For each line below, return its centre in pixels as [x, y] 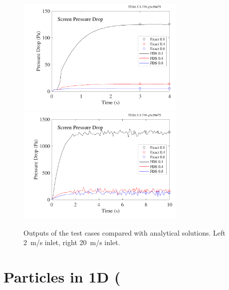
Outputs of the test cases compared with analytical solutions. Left [124, 232]
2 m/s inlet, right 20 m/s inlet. [72, 242]
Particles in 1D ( [62, 276]
